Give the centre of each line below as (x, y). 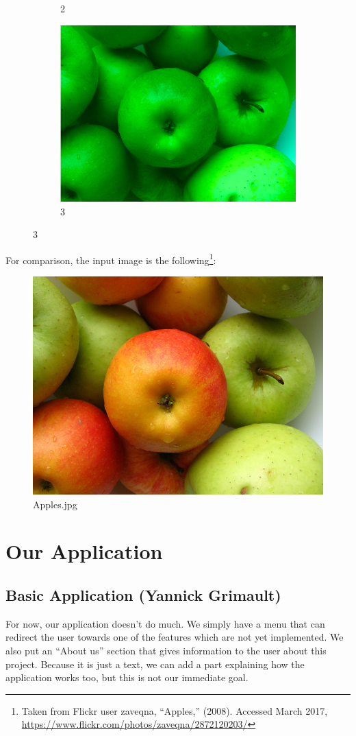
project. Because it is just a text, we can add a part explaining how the (155, 664)
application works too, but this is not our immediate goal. (127, 677)
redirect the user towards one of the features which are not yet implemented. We (175, 637)
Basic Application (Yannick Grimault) (143, 594)
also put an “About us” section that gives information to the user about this (166, 650)
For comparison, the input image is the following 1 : (111, 259)
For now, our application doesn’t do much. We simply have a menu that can (165, 623)
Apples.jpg (55, 504)
